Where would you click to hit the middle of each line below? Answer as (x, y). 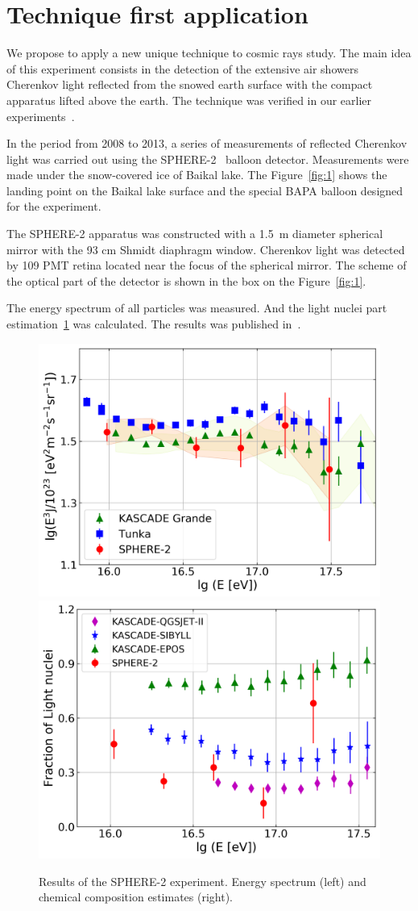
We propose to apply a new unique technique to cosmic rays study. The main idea (209, 53)
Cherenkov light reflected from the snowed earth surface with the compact (190, 84)
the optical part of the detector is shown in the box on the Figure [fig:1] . (186, 280)
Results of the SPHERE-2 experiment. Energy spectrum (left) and (203, 881)
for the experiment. (54, 206)
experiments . (41, 116)
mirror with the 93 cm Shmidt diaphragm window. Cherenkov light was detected (206, 249)
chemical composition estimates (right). (136, 897)
